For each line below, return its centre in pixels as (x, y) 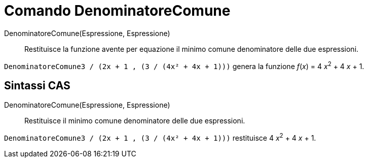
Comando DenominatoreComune (117, 11)
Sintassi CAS (37, 85)
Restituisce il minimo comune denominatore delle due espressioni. (135, 121)
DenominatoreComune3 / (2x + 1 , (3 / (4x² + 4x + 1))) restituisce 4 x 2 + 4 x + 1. (160, 137)
